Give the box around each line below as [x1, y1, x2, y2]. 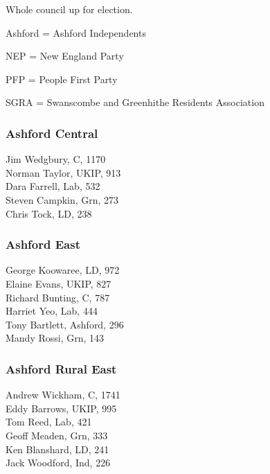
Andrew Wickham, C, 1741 [6, 387, 120, 402]
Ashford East [6, 236, 80, 253]
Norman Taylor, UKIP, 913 [6, 165, 121, 179]
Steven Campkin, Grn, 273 [6, 192, 119, 207]
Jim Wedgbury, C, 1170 [6, 152, 106, 166]
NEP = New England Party [6, 49, 124, 63]
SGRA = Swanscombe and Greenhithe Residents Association [6, 95, 264, 109]
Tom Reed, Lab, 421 [6, 414, 92, 429]
